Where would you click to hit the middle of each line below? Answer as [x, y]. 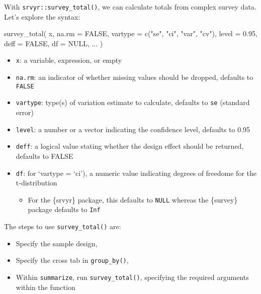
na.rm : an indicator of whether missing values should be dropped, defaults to [135, 77]
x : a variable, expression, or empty [69, 60]
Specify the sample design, [57, 243]
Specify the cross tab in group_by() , [72, 260]
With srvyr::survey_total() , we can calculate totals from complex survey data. [130, 7]
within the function [46, 287]
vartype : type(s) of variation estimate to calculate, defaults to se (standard [133, 102]
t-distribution [36, 183]
